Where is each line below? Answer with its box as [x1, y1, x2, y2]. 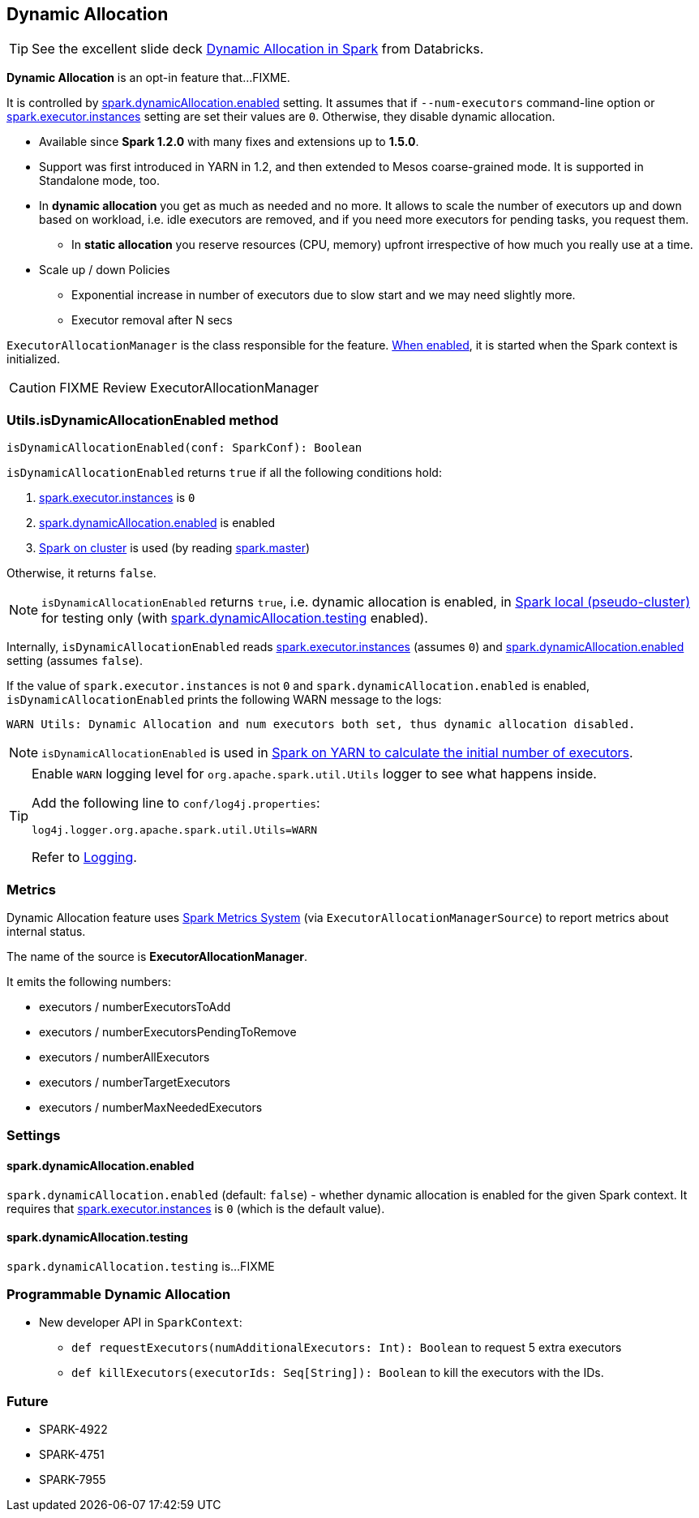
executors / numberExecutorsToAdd [39, 999, 231, 1014]
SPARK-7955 [39, 1473, 106, 1487]
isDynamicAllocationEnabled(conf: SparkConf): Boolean [6, 441, 362, 455]
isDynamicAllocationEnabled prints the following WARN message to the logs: [6, 693, 442, 707]
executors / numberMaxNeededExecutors [39, 1100, 263, 1114]
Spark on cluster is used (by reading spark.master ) [39, 541, 311, 555]
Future [6, 1392, 49, 1409]
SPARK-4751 [39, 1447, 105, 1462]
